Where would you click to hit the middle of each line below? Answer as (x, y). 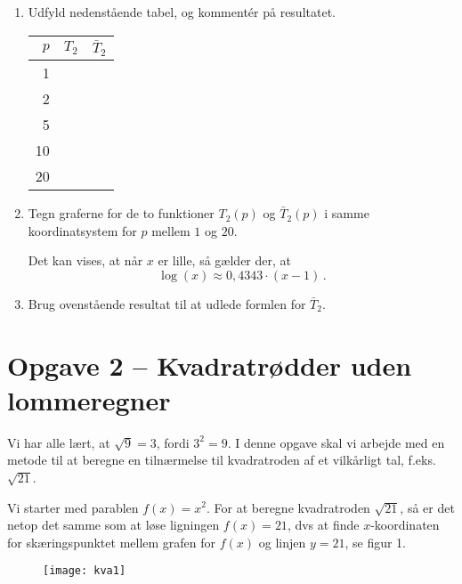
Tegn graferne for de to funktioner (121, 213)
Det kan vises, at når (85, 260)
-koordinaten (405, 525)
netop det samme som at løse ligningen (113, 525)
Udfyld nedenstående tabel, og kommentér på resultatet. (182, 12)
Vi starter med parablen (73, 507)
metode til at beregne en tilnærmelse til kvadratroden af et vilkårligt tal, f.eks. (222, 460)
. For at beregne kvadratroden (288, 507)
